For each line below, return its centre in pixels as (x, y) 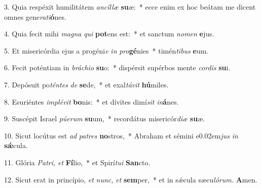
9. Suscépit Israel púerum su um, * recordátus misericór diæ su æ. (105, 119)
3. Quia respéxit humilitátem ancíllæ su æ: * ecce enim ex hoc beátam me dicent (130, 7)
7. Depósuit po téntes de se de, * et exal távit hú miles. (86, 84)
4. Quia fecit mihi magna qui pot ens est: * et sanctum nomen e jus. (109, 34)
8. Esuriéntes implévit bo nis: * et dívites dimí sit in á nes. (91, 101)
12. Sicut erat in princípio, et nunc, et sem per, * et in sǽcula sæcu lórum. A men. (131, 179)
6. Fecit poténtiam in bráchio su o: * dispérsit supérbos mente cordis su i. (117, 67)
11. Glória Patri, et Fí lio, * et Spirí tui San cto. (77, 162)
